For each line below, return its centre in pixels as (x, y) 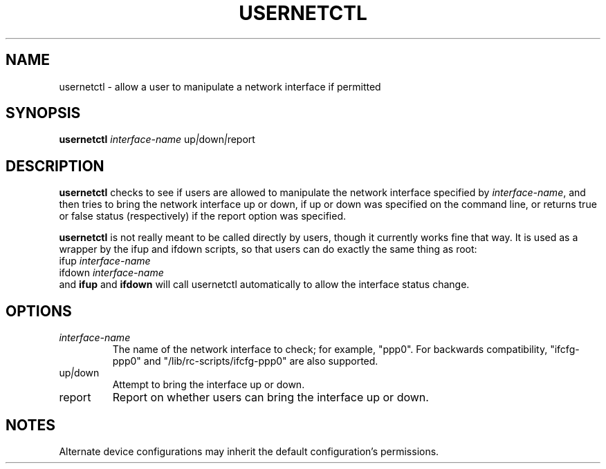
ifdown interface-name (111, 273)
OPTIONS (39, 311)
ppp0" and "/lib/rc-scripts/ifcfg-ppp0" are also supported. (245, 361)
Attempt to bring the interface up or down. (209, 385)
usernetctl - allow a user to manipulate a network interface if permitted (220, 86)
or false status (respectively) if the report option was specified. (202, 216)
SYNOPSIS (43, 113)
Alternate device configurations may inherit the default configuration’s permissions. (249, 451)
